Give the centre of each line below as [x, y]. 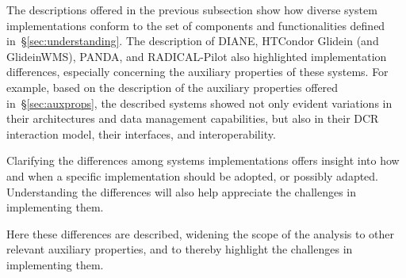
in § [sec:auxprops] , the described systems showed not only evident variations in [199, 103]
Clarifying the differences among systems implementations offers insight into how [203, 160]
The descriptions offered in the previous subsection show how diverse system [192, 10]
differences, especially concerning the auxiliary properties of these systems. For [197, 72]
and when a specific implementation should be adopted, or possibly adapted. [192, 175]
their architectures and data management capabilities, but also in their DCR [193, 118]
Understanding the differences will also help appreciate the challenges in [182, 191]
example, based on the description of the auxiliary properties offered [172, 87]
